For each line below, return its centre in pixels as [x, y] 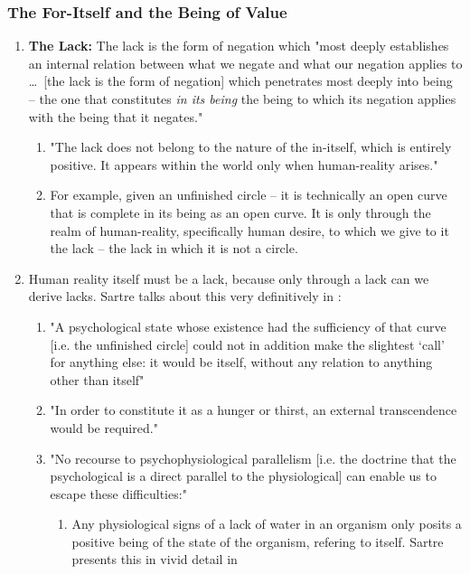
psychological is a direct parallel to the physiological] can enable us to [243, 476]
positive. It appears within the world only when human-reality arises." [244, 164]
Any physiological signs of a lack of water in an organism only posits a [267, 524]
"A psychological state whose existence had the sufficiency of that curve [248, 326]
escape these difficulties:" [118, 493]
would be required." [104, 427]
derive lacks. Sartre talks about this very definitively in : [185, 296]
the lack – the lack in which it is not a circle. [174, 248]
